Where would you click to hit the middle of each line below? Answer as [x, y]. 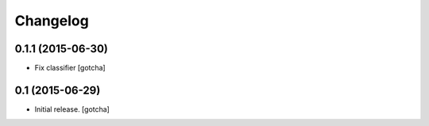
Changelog [52, 21]
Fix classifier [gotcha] [70, 68]
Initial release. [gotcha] [72, 109]
